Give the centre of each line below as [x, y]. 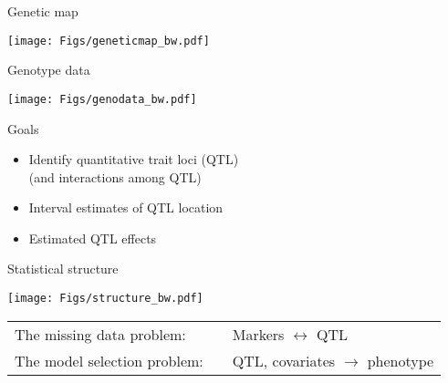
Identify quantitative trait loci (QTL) [134, 159]
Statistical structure [63, 269]
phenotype [401, 360]
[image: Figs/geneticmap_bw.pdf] [109, 41]
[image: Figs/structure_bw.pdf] [105, 299]
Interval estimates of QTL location [126, 207]
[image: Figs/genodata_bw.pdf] [102, 99]
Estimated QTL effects [93, 238]
